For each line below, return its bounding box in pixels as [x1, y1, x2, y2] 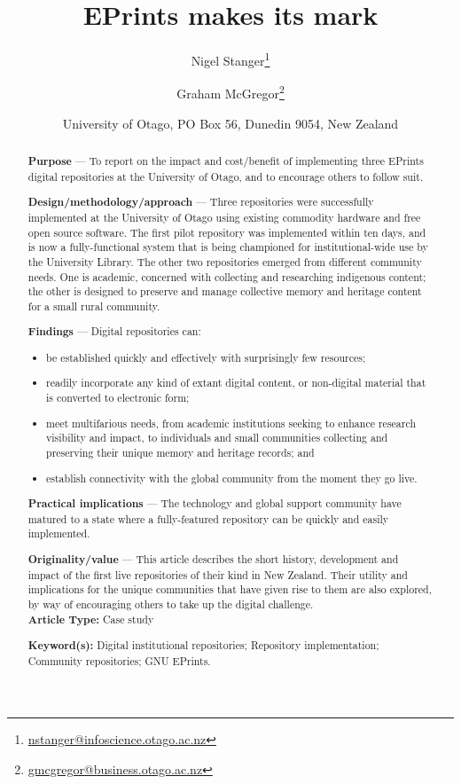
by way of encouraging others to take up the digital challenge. [27, 596, 314, 611]
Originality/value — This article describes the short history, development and [27, 551, 399, 567]
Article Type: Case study [27, 611, 154, 627]
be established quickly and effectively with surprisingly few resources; [46, 349, 366, 365]
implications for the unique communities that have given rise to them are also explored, [27, 582, 432, 597]
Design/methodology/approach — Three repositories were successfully [27, 194, 374, 210]
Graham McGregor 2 [176, 82, 285, 103]
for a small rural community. [27, 298, 160, 313]
